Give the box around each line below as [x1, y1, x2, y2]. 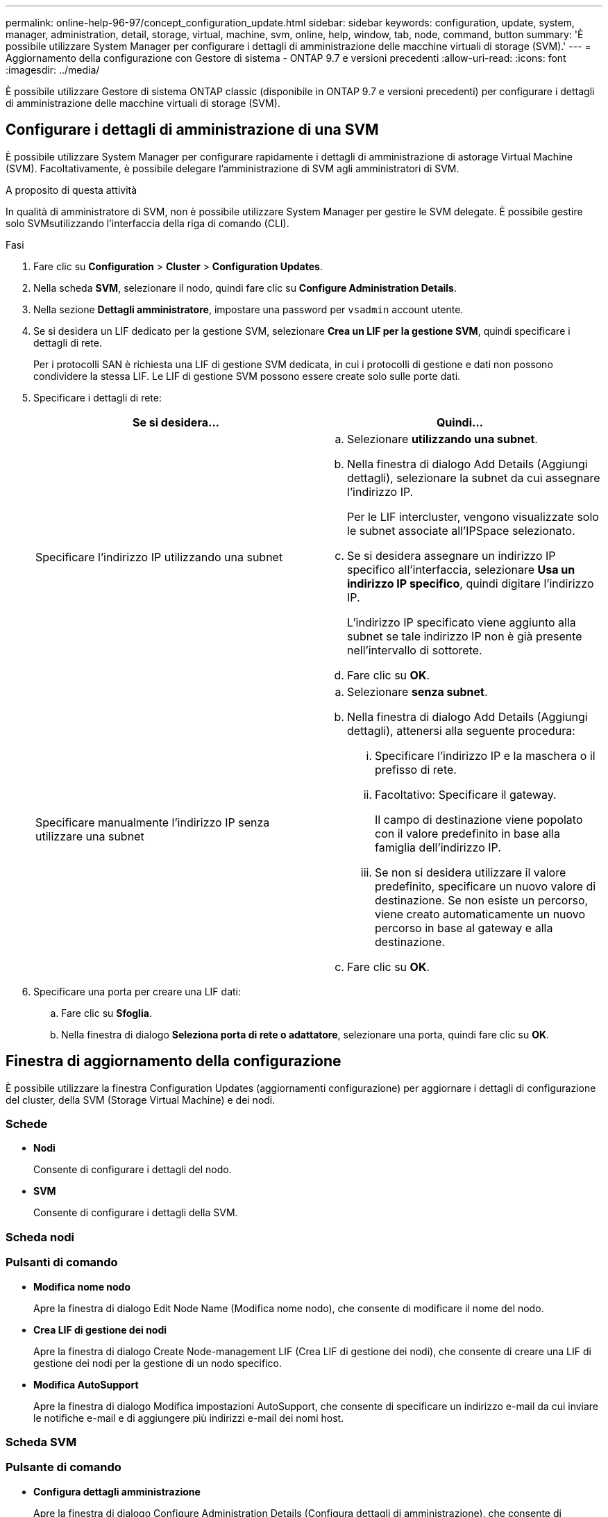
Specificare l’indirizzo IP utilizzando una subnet [35, 549, 283, 564]
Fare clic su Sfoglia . [61, 1006, 152, 1019]
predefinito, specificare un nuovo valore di [375, 879, 596, 893]
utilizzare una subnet [35, 829, 144, 843]
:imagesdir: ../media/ [6, 64, 100, 76]
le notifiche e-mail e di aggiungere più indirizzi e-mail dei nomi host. [33, 1411, 344, 1424]
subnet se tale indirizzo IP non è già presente [347, 629, 582, 643]
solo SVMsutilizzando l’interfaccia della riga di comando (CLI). [6, 217, 289, 229]
